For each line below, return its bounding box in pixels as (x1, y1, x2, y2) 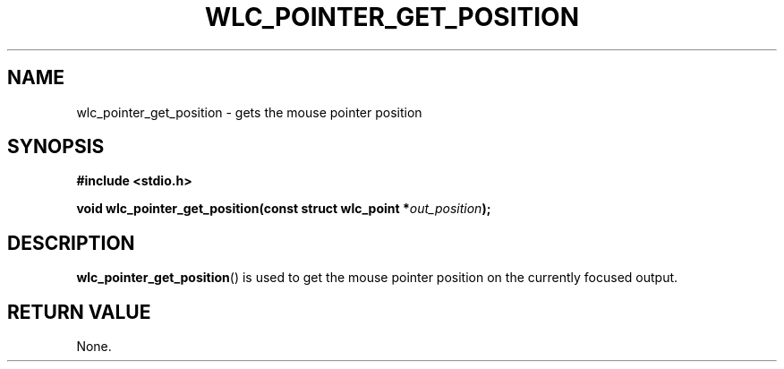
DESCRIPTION (7, 231, 135, 254)
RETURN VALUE (7, 300, 151, 323)
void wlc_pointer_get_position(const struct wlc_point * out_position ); (76, 201, 491, 217)
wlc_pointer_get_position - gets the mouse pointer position (76, 104, 422, 120)
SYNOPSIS (7, 135, 105, 159)
